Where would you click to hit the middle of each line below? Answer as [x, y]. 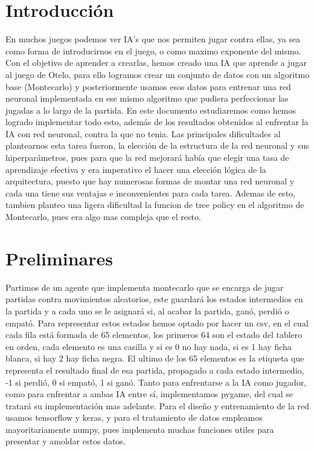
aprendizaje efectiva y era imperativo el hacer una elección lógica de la [136, 169]
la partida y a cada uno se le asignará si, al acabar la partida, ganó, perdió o [147, 310]
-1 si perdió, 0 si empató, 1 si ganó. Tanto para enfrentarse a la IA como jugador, [156, 382]
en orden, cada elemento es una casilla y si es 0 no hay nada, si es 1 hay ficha [149, 346]
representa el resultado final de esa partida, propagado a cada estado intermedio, [155, 370]
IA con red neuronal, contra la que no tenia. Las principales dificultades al [143, 133]
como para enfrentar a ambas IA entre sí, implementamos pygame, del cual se [149, 394]
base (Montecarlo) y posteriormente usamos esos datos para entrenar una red [148, 86]
